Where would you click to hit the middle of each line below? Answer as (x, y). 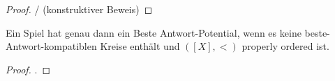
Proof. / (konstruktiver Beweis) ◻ (79, 9)
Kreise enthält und (140, 46)
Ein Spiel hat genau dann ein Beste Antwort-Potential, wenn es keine (154, 32)
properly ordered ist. (285, 46)
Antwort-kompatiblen (51, 46)
